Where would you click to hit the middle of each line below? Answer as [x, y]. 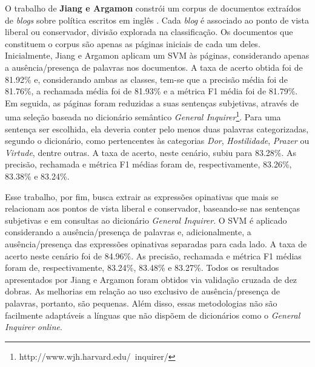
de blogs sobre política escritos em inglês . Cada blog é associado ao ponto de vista [157, 20]
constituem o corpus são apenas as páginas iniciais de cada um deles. [133, 43]
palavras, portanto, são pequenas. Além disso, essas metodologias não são [141, 303]
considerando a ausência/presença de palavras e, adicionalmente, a [128, 232]
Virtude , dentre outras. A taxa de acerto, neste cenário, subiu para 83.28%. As [151, 152]
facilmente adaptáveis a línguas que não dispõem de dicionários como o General [153, 315]
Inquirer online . [34, 327]
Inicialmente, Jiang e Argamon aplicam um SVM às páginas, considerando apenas [157, 55]
